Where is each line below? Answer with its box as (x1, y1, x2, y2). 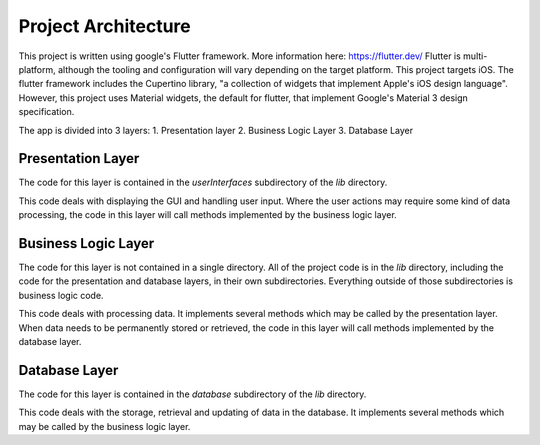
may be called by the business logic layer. (18, 420, 191, 432)
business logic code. (18, 289, 104, 301)
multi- (463, 50, 488, 62)
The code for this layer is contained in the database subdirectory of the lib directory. (18, 388, 367, 400)
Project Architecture (18, 15, 191, 37)
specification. (18, 106, 75, 118)
